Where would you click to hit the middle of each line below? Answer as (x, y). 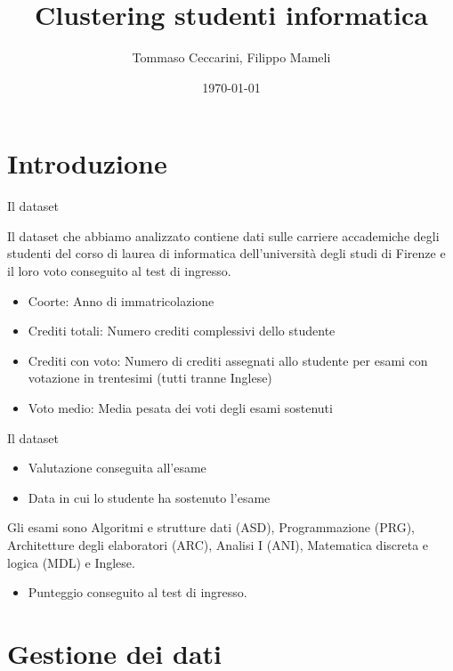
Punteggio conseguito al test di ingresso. (138, 592)
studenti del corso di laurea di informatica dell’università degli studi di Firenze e (226, 253)
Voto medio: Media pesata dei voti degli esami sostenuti (180, 408)
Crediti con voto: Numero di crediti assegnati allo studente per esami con (228, 360)
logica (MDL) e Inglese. (71, 562)
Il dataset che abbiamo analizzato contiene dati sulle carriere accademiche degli (223, 235)
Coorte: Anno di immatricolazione (121, 300)
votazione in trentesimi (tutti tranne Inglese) (150, 378)
